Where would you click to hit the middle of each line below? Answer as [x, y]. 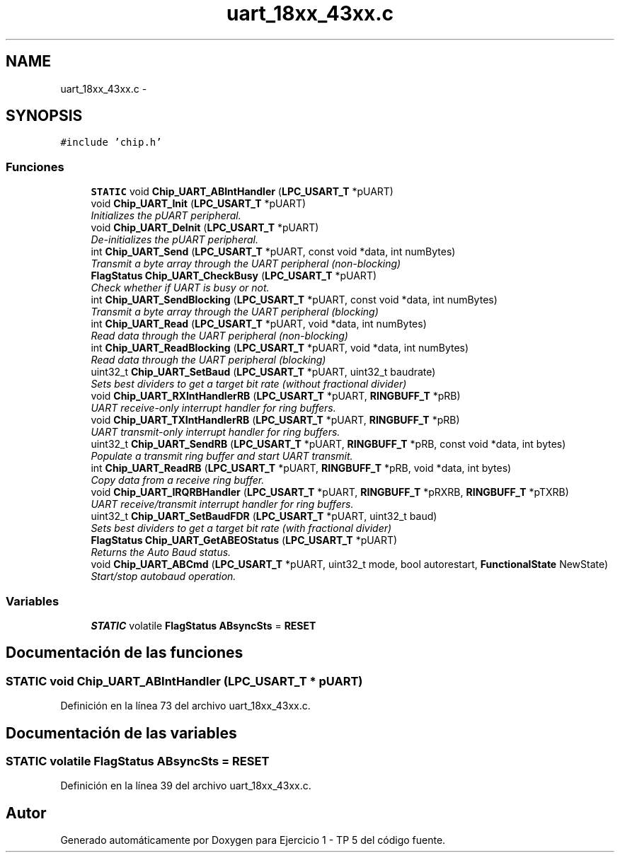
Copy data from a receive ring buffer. [178, 480]
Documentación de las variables [121, 733]
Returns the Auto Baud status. [161, 552]
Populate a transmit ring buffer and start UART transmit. [222, 456]
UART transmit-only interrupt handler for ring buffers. [216, 432]
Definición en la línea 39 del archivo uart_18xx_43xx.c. [186, 786]
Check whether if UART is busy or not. [180, 288]
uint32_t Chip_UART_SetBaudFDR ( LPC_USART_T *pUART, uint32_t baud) [264, 516]
